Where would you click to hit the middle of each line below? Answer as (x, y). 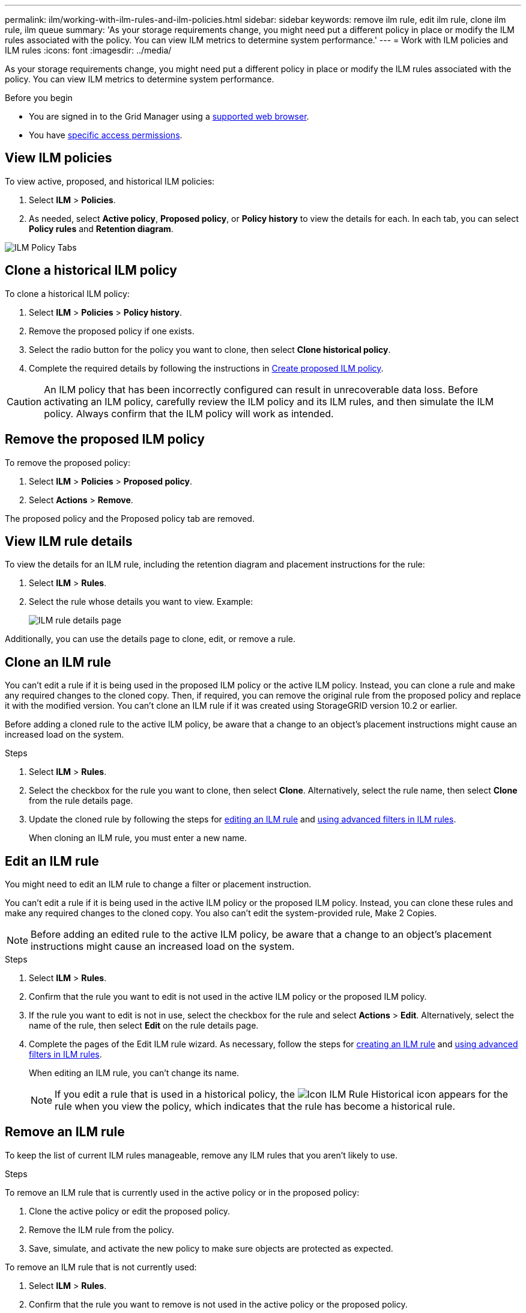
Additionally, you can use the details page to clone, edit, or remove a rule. (150, 639)
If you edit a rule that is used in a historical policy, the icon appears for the (282, 1094)
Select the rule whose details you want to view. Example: (141, 602)
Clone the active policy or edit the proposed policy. (130, 1211)
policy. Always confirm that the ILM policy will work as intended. (189, 413)
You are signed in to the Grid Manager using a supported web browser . (169, 116)
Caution (24, 401)
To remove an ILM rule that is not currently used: (101, 1267)
